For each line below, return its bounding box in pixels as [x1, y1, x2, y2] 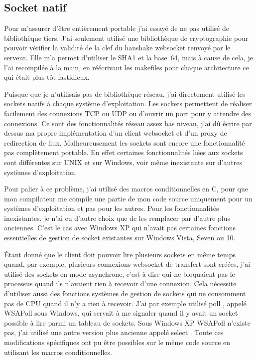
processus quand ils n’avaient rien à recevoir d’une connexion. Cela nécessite [4, 278, 237, 289]
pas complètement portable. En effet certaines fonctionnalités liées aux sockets [4, 147, 243, 158]
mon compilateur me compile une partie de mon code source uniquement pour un [4, 193, 253, 203]
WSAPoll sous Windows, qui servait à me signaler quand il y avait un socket [4, 308, 238, 318]
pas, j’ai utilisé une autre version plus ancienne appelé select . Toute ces [4, 327, 224, 338]
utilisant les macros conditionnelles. [4, 347, 112, 357]
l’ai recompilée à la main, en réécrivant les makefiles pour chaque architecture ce [4, 62, 249, 72]
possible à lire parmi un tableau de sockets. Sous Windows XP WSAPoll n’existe [4, 317, 251, 328]
